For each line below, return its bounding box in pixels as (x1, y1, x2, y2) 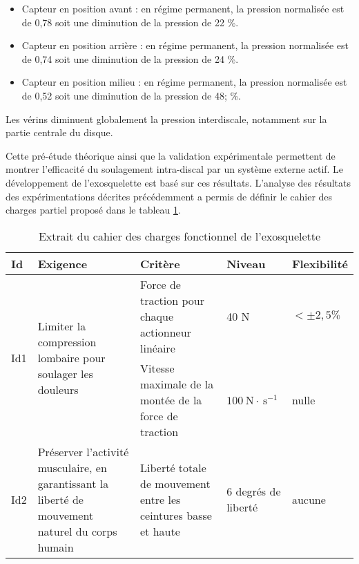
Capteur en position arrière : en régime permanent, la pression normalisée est (21, 38, 349, 53)
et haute (140, 523, 180, 539)
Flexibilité (291, 255, 348, 272)
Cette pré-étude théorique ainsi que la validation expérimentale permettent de (6, 148, 336, 162)
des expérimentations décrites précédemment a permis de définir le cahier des (6, 189, 333, 203)
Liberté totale (140, 459, 206, 476)
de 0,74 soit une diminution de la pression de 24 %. (21, 51, 239, 66)
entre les (140, 491, 181, 507)
